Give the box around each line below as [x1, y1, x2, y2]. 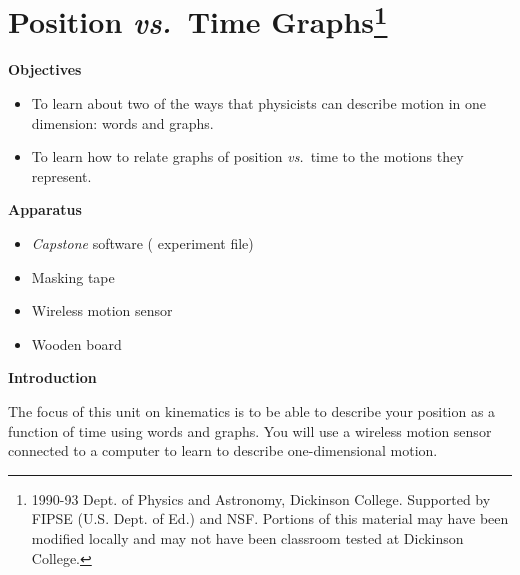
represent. [31, 165, 92, 186]
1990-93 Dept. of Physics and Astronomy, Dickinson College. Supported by [31, 488, 491, 509]
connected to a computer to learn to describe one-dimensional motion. [8, 440, 438, 461]
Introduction [8, 367, 97, 388]
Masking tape [31, 266, 115, 287]
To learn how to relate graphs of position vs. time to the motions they [31, 146, 464, 167]
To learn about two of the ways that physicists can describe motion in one [31, 93, 487, 114]
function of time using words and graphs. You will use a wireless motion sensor [8, 420, 492, 441]
